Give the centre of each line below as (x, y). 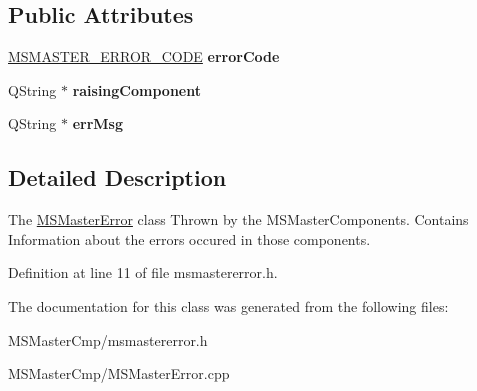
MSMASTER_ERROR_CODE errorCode (144, 56)
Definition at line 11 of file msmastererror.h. (143, 272)
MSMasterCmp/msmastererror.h (108, 339)
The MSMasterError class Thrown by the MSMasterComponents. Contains (238, 219)
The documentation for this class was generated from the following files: (228, 305)
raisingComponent (136, 89)
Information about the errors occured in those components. (189, 238)
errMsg (97, 123)
